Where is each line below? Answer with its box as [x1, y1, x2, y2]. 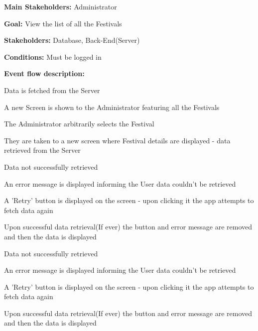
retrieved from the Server [4, 145, 81, 155]
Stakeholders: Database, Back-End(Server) [4, 35, 140, 45]
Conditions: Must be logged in [4, 51, 102, 62]
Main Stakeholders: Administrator [4, 1, 117, 11]
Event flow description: [4, 68, 85, 79]
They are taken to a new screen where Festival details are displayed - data [4, 135, 231, 145]
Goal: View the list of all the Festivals [4, 18, 122, 28]
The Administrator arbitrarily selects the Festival [4, 118, 154, 129]
